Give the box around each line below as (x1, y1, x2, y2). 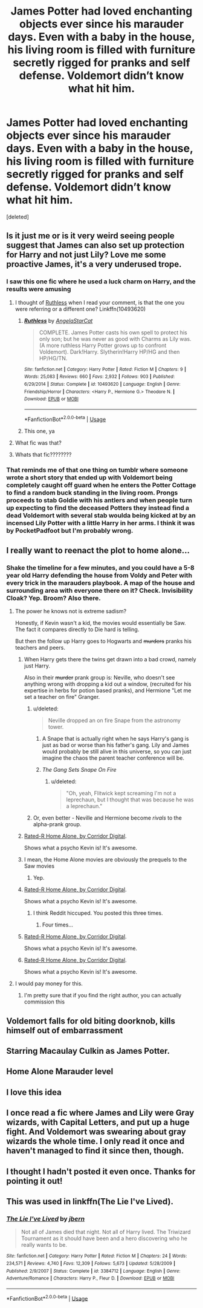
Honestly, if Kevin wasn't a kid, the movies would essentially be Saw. (14, 619, 186, 627)
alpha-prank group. (33, 821, 82, 828)
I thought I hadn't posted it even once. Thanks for (6, 1166, 196, 1176)
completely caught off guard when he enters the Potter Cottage (6, 481, 196, 490)
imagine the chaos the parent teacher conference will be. (42, 754, 185, 762)
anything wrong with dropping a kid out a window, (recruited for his (24, 681, 192, 688)
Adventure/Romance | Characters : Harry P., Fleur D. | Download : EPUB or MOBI (6, 1275, 175, 1281)
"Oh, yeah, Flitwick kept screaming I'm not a (66, 790, 176, 797)
